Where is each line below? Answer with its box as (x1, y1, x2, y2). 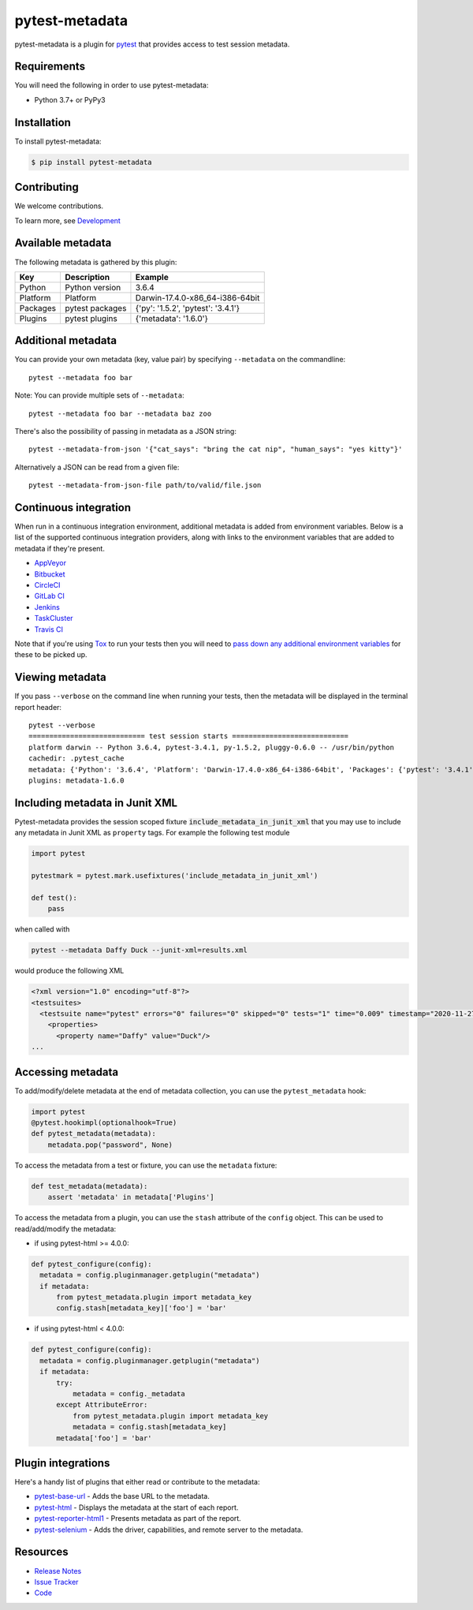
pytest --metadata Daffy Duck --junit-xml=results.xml (31, 946, 248, 954)
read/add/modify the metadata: (14, 1223, 117, 1234)
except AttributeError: (56, 1400, 148, 1410)
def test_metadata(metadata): (31, 1182, 148, 1190)
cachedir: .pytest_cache (28, 754, 125, 763)
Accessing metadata (14, 1065, 119, 1078)
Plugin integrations (14, 1456, 110, 1470)
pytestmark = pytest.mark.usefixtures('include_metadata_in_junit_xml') (31, 872, 318, 880)
